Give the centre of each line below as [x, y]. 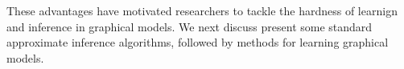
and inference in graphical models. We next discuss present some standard [190, 26]
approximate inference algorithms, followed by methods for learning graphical [198, 42]
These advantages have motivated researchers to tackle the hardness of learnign [202, 10]
